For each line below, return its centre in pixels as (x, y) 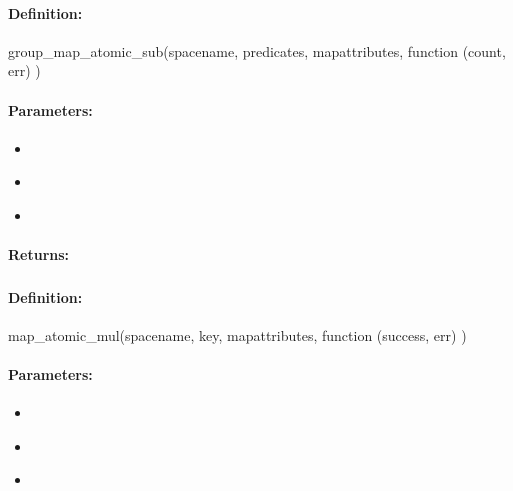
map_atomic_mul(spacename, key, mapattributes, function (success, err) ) (237, 334)
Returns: (39, 254)
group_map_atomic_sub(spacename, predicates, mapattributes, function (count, (257, 50)
